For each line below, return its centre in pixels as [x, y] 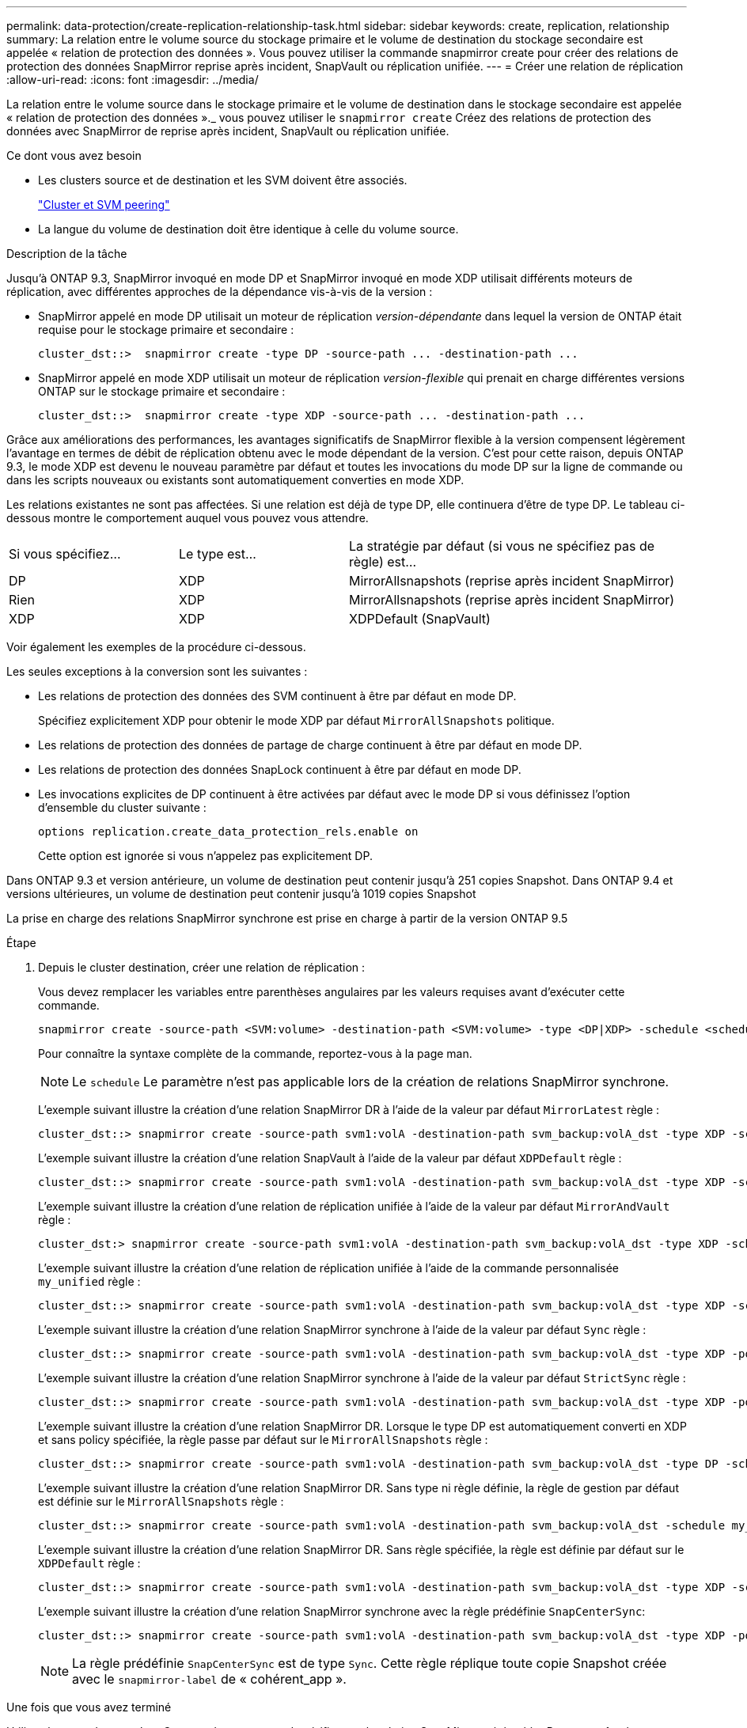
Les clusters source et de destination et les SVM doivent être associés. [223, 180]
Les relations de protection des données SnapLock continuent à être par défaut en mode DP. [280, 769]
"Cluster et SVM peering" [104, 205]
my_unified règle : [89, 1281]
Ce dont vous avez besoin [74, 155]
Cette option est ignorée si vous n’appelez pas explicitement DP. [205, 856]
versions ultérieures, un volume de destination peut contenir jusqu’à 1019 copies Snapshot [241, 894]
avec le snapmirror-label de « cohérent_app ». [209, 1679]
